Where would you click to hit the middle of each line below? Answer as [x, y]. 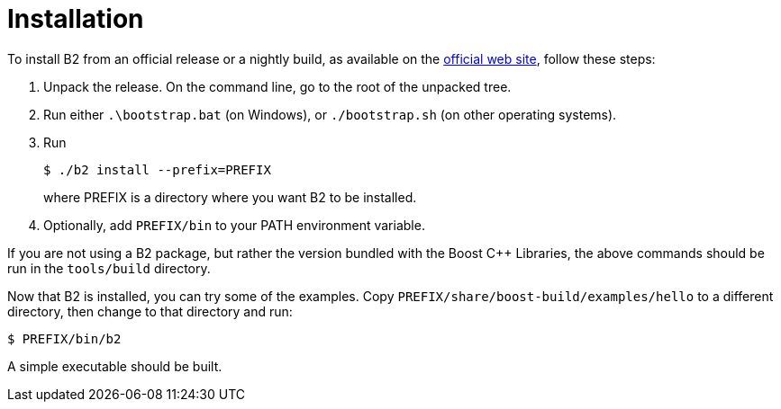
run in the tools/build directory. [109, 268]
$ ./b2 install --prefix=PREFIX [157, 169]
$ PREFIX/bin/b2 [64, 338]
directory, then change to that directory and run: [150, 311]
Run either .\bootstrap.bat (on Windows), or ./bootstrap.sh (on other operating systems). [330, 114]
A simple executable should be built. [115, 366]
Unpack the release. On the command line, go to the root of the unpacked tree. [277, 86]
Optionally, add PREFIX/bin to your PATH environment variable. [234, 225]
